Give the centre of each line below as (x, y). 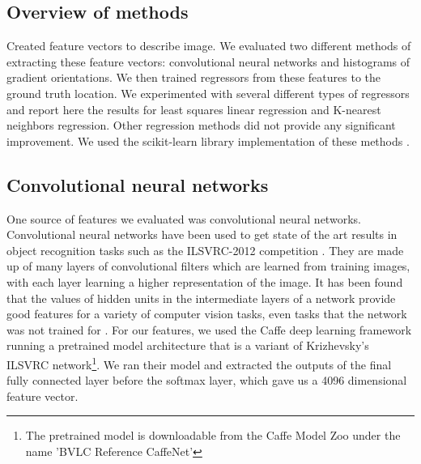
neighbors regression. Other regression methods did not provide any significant (201, 125)
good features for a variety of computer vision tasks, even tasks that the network (207, 314)
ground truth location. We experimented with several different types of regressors (208, 93)
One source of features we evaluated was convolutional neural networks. (184, 218)
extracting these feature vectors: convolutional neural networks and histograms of (208, 61)
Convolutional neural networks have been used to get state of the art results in (202, 234)
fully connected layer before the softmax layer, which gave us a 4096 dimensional (207, 380)
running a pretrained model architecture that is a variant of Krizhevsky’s (188, 345)
